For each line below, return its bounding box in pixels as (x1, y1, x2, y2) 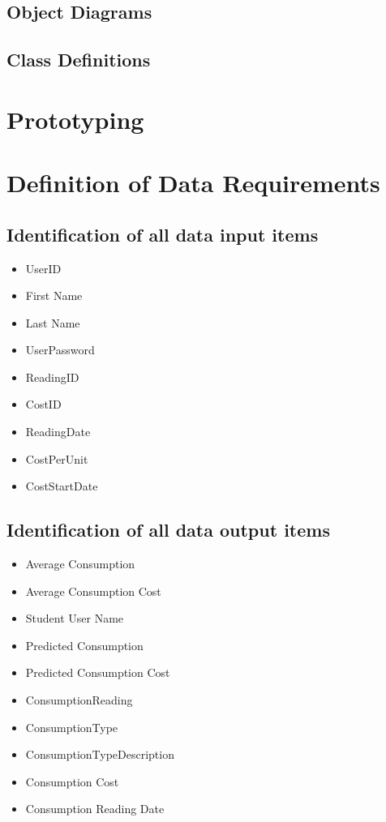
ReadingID (25, 368, 79, 385)
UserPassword (25, 341, 95, 358)
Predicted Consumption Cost (25, 664, 170, 681)
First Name (25, 287, 83, 304)
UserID (25, 259, 62, 276)
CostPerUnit (25, 450, 88, 467)
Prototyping (6, 102, 144, 135)
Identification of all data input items (6, 221, 319, 246)
